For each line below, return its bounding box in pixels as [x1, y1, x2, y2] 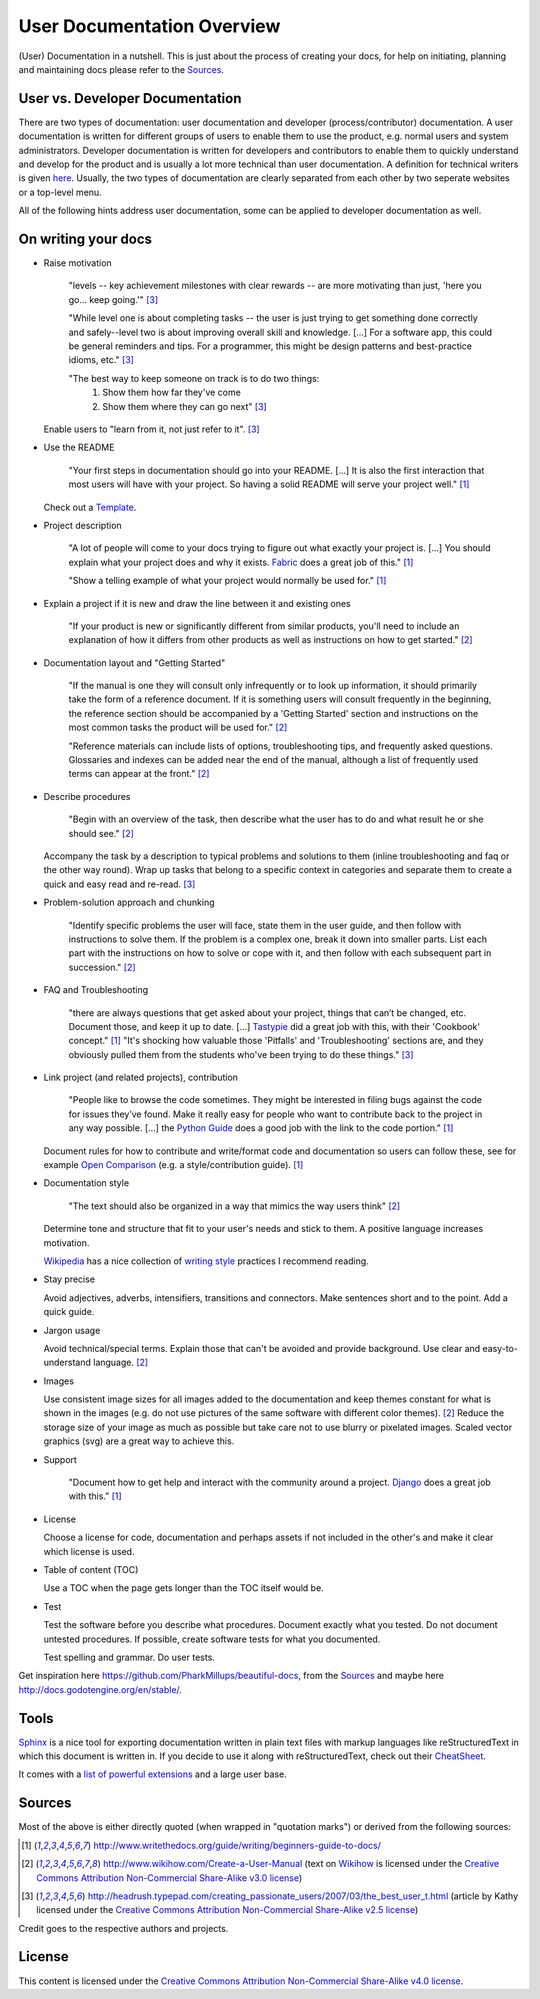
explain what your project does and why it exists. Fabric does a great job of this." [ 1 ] [68, 556, 414, 568]
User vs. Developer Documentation [18, 90, 242, 107]
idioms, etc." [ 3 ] [68, 354, 135, 366]
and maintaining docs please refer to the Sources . [18, 63, 225, 75]
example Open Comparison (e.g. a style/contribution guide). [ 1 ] [43, 1159, 304, 1171]
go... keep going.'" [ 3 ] [68, 293, 159, 305]
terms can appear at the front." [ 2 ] [68, 768, 210, 780]
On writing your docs [18, 231, 153, 247]
